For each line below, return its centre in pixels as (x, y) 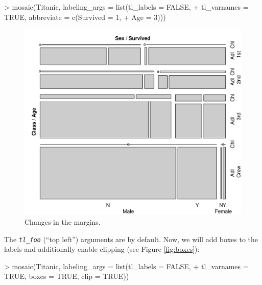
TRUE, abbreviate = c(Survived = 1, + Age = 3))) (85, 17)
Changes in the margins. (63, 221)
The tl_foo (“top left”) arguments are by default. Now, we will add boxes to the (131, 239)
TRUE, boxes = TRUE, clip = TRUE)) (67, 276)
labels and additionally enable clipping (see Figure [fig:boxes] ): (102, 249)
